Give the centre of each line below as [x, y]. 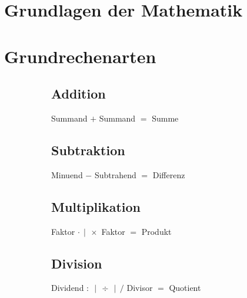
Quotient [185, 288]
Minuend [67, 174]
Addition [79, 94]
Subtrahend [115, 174]
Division [77, 263]
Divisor [140, 288]
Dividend [68, 288]
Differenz [169, 174]
